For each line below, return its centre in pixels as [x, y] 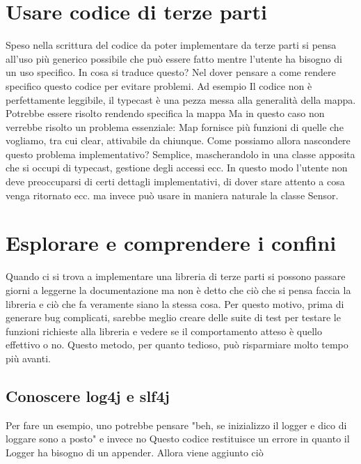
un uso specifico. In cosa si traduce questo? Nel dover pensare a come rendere [171, 72]
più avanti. [28, 358]
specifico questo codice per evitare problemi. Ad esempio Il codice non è [159, 85]
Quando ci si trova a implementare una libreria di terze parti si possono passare [176, 276]
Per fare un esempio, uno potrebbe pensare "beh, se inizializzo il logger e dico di [176, 425]
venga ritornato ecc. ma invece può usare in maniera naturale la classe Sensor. [172, 195]
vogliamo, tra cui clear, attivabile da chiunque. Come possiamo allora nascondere [178, 140]
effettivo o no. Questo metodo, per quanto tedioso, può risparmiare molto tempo [177, 345]
